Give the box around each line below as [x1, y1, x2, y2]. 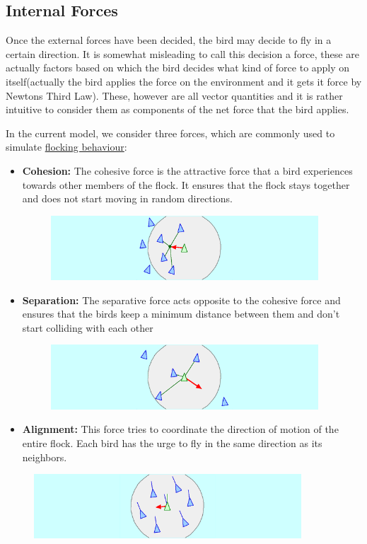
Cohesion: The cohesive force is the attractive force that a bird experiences [22, 163, 353, 178]
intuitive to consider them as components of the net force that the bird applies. [6, 102, 349, 117]
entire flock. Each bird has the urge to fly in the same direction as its [22, 435, 322, 450]
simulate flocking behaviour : [6, 139, 127, 154]
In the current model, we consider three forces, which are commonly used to [6, 125, 335, 140]
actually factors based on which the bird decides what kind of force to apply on [6, 60, 350, 75]
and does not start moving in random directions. [22, 191, 233, 206]
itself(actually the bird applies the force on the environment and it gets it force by [6, 74, 362, 88]
